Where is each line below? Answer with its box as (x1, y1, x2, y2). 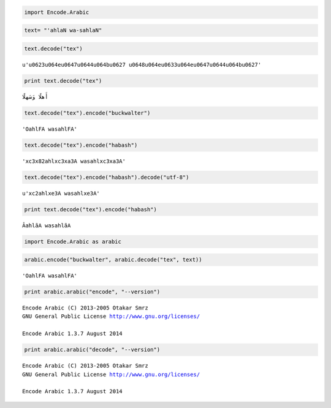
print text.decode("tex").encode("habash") (24, 206, 158, 213)
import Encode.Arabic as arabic (24, 238, 122, 245)
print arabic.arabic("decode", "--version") (24, 346, 161, 353)
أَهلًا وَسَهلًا (22, 93, 48, 100)
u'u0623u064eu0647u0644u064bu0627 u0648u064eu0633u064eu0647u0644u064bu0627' (22, 61, 262, 68)
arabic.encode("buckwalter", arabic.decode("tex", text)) (24, 256, 202, 263)
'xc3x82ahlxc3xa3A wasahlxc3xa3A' (22, 157, 126, 165)
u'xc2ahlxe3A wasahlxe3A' (22, 190, 101, 197)
